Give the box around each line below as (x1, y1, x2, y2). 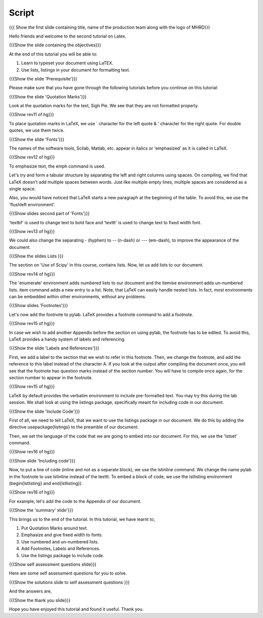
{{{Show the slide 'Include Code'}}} (9, 408, 80, 414)
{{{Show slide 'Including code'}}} (9, 458, 75, 463)
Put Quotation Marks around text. (21, 525, 88, 531)
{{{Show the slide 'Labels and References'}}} (9, 345, 99, 351)
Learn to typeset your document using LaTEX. (21, 60, 113, 66)
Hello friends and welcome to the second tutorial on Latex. (9, 33, 127, 39)
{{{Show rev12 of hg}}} (9, 154, 55, 160)
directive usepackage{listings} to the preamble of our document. (9, 424, 139, 430)
